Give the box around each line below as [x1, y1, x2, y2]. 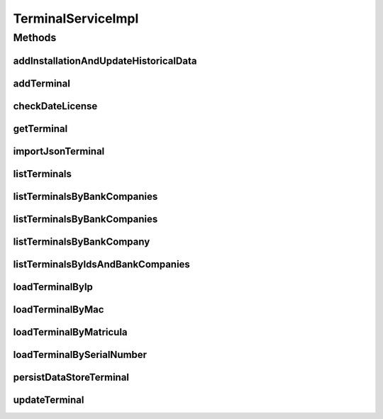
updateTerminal [13, 393, 84, 406]
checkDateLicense [13, 100, 98, 112]
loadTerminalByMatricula [13, 326, 128, 338]
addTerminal [13, 77, 71, 89]
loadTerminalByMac [13, 303, 104, 315]
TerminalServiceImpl [13, 11, 139, 26]
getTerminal [13, 123, 68, 135]
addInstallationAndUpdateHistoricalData [13, 55, 197, 67]
